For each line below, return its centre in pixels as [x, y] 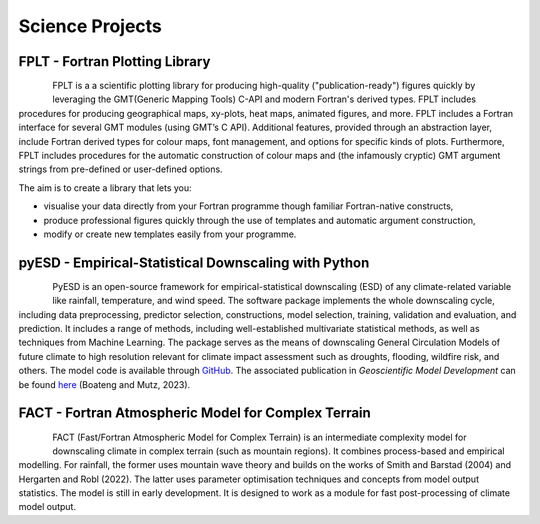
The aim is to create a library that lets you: [105, 187]
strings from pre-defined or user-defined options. [121, 169]
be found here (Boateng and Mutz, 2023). [104, 384]
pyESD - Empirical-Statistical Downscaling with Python [194, 262]
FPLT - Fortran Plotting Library [114, 61]
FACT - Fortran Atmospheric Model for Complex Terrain [195, 413]
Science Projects [90, 26]
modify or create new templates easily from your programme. [170, 234]
